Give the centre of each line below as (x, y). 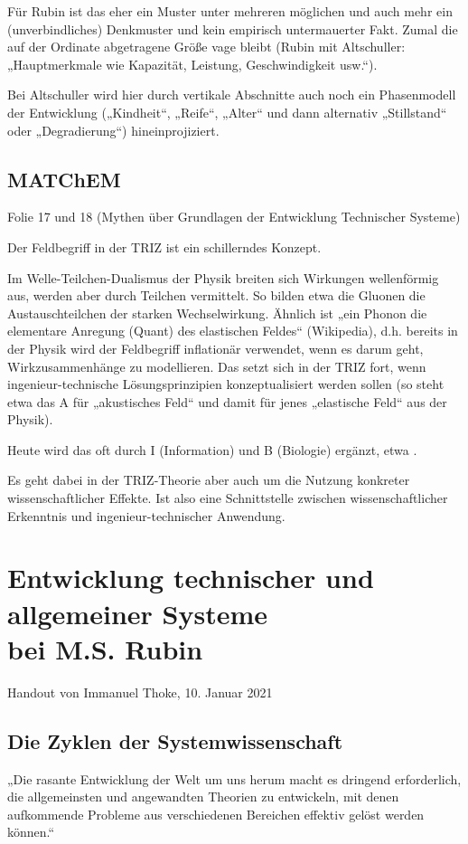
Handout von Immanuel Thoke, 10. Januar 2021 (140, 692)
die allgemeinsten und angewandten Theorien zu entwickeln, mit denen (203, 797)
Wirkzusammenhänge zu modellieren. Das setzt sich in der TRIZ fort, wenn (217, 366)
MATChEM (64, 179)
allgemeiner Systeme (137, 613)
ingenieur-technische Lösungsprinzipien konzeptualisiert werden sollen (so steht (226, 384)
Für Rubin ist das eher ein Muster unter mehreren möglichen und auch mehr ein (230, 11)
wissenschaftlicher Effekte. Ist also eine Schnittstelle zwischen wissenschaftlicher (228, 498)
